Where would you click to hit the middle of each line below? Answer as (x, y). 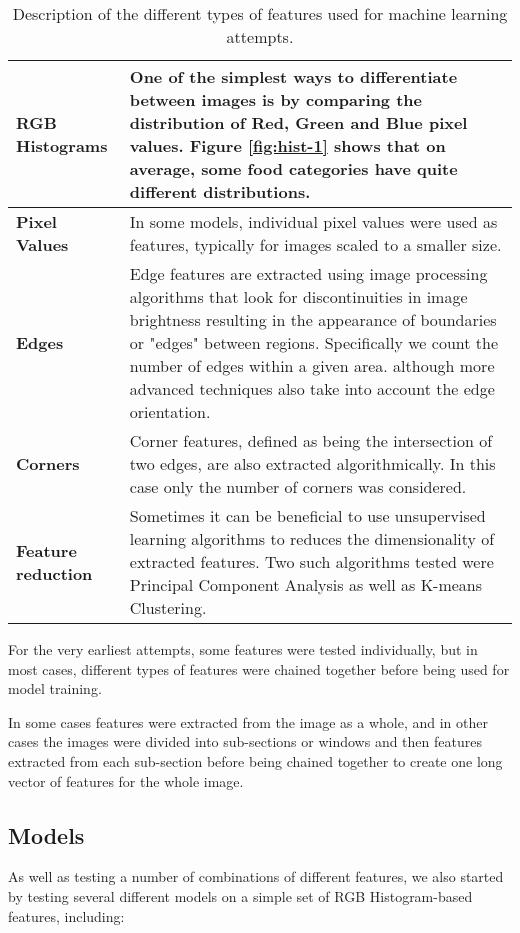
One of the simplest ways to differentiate (293, 76)
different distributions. (220, 191)
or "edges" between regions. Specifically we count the (314, 342)
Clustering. (168, 607)
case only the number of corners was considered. (298, 486)
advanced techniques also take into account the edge (312, 388)
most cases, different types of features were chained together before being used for (259, 668)
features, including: (66, 915)
